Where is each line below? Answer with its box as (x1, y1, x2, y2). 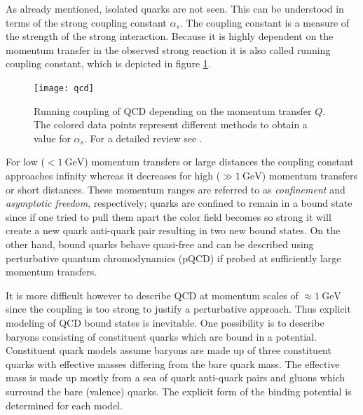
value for (34, 130, 71, 145)
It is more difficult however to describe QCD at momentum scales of (6, 287, 299, 302)
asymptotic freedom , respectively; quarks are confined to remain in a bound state (6, 196, 352, 210)
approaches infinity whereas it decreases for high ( (6, 168, 221, 182)
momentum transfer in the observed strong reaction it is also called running (6, 42, 331, 57)
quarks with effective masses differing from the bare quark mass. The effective (6, 356, 340, 371)
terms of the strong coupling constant (6, 15, 167, 29)
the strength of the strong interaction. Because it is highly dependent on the (6, 29, 334, 43)
